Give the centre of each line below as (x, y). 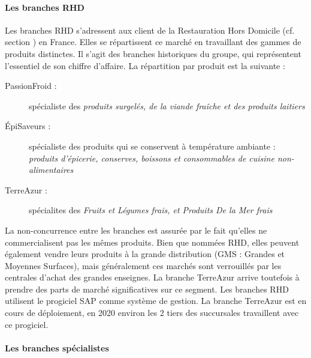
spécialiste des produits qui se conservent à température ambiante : (152, 146)
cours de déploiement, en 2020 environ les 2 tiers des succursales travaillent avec (152, 313)
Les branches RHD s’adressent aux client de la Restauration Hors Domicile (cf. (150, 30)
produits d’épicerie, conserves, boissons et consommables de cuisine (152, 158)
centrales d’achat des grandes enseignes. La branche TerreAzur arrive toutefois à (152, 277)
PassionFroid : (31, 86)
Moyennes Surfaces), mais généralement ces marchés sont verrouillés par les (143, 265)
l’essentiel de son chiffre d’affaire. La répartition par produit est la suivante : (145, 65)
